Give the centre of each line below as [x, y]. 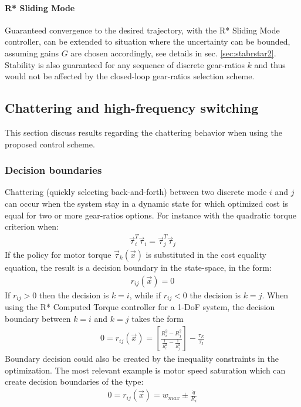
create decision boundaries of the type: [74, 381]
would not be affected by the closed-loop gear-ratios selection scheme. [130, 76]
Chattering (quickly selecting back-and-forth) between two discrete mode [136, 192]
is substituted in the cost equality [206, 254]
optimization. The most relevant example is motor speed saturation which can [145, 370]
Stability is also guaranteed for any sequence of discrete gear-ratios [125, 64]
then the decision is [74, 295]
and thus [270, 64]
